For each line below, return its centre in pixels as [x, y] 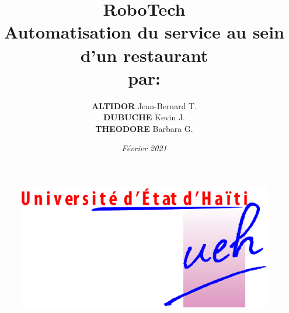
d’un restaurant [144, 55]
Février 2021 [144, 148]
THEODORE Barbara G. [144, 128]
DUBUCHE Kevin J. [144, 117]
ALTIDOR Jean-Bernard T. [144, 105]
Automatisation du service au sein [144, 32]
